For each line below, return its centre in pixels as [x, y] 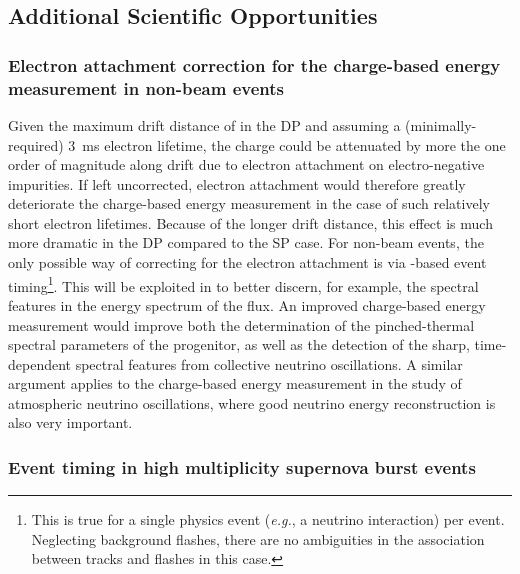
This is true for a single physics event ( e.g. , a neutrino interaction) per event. [268, 519]
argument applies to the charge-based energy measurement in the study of [235, 383]
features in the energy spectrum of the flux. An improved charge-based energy [247, 304]
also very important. [70, 422]
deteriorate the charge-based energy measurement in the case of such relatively [249, 203]
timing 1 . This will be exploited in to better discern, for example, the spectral [243, 284]
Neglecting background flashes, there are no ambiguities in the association [258, 538]
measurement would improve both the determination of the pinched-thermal [241, 324]
